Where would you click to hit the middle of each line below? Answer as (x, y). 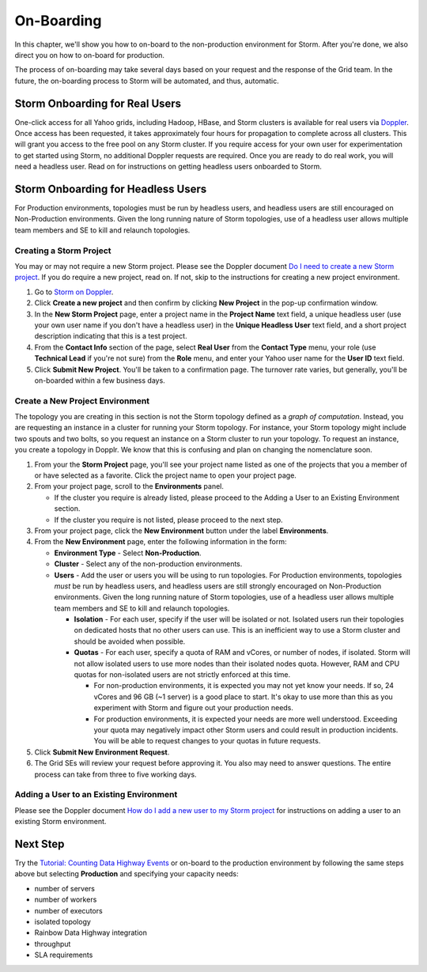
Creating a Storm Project (63, 251)
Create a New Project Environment (82, 401)
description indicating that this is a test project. (111, 336)
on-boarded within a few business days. (100, 380)
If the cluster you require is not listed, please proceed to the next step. (169, 520)
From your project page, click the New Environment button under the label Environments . (181, 531)
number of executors (68, 910)
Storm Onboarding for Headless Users (111, 189)
